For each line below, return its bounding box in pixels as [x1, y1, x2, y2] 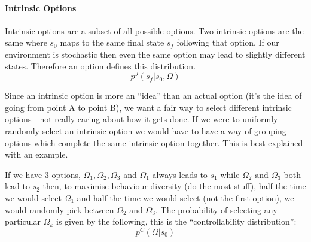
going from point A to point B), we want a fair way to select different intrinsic [5, 101, 292, 113]
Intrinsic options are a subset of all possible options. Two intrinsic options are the [5, 24, 304, 37]
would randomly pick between [5, 203, 114, 216]
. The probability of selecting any [155, 203, 278, 216]
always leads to [152, 168, 208, 180]
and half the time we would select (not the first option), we [77, 192, 294, 204]
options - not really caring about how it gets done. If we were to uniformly [5, 113, 278, 125]
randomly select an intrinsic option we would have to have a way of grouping [5, 125, 286, 137]
